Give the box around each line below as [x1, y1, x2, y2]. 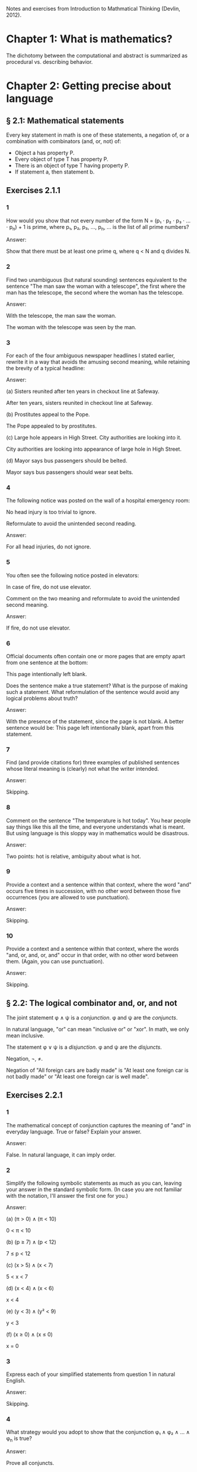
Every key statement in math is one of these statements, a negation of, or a [6, 131, 189, 138]
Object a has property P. [14, 149, 75, 156]
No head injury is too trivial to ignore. [6, 509, 97, 516]
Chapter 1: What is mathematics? [6, 32, 173, 46]
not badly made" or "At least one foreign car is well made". [6, 1073, 150, 1080]
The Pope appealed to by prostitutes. [6, 423, 97, 430]
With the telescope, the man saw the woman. [6, 312, 117, 319]
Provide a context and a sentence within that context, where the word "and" [6, 881, 192, 888]
